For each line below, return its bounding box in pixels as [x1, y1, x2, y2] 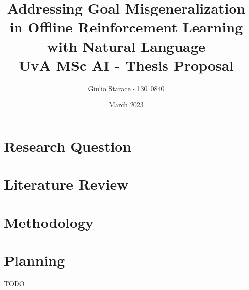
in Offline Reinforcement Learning [9, 17, 243, 37]
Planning [4, 250, 65, 270]
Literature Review [4, 174, 129, 194]
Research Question [4, 136, 132, 156]
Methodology [4, 212, 94, 232]
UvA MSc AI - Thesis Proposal [18, 55, 234, 75]
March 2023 [109, 99, 144, 110]
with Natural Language [47, 36, 206, 56]
